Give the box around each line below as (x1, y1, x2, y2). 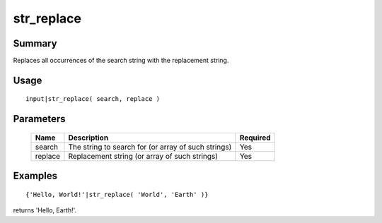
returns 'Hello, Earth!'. (13, 206, 77, 215)
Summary (13, 37, 57, 49)
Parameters (13, 113, 66, 125)
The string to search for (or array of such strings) (68, 142, 232, 152)
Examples (13, 170, 58, 182)
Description (68, 133, 109, 143)
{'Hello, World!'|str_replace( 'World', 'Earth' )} (25, 191, 209, 198)
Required (239, 133, 272, 143)
